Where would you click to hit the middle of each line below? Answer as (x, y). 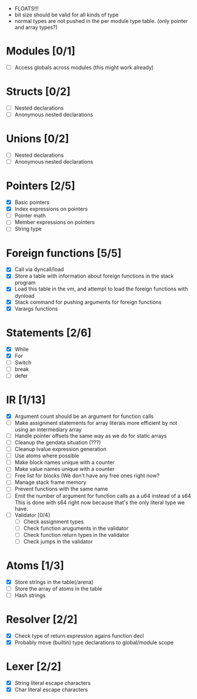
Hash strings (30, 595)
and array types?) (36, 27)
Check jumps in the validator (58, 541)
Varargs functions (36, 308)
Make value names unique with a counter (64, 469)
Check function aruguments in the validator (76, 528)
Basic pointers (32, 202)
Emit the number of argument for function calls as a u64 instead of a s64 (103, 496)
